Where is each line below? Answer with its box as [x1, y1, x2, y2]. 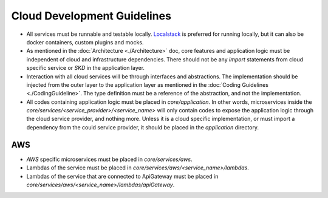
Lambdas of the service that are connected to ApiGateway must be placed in [26, 172, 219, 180]
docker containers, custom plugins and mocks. [26, 38, 144, 46]
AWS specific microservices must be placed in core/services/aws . [26, 155, 193, 163]
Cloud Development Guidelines [11, 9, 171, 22]
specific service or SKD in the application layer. [26, 64, 145, 72]
